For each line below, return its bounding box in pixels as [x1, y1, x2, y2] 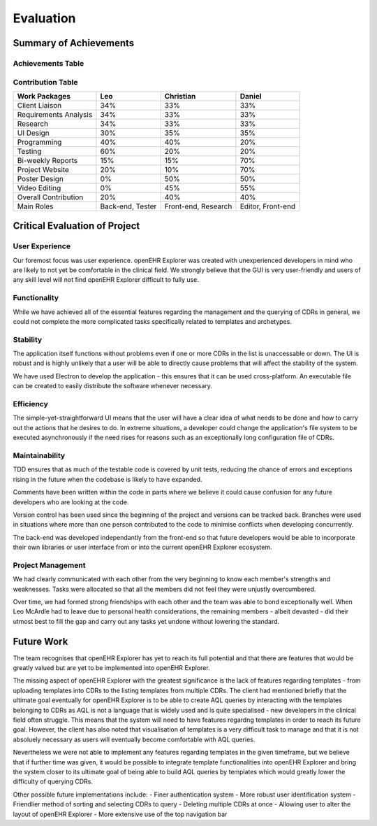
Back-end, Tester [100, 201, 157, 211]
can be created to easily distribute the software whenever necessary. [13, 382, 213, 390]
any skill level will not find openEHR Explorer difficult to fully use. [13, 276, 199, 284]
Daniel [239, 91, 262, 101]
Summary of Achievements [13, 37, 135, 49]
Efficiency [13, 399, 49, 409]
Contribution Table [13, 77, 78, 87]
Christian [164, 91, 196, 101]
